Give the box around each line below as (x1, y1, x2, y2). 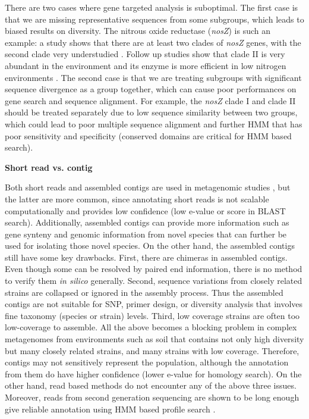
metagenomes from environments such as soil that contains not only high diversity (5, 333, 304, 345)
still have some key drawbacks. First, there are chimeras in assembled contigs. (5, 251, 288, 263)
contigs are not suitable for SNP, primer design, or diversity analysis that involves (5, 298, 303, 310)
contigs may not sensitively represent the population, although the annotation (5, 356, 289, 368)
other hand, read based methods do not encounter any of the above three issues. (5, 379, 297, 392)
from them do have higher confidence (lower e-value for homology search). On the (5, 367, 302, 380)
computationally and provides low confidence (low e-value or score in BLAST (5, 204, 286, 217)
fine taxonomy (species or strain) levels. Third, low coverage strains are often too (5, 309, 300, 321)
